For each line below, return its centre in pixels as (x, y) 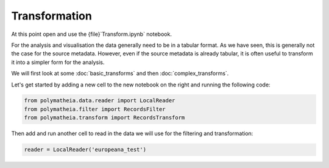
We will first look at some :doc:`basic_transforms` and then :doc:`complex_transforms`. (120, 74)
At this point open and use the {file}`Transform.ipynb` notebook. (91, 34)
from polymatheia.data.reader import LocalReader (100, 101)
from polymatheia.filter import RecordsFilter (95, 109)
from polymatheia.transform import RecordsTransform (104, 118)
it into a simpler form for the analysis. (58, 62)
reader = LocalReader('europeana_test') (85, 150)
